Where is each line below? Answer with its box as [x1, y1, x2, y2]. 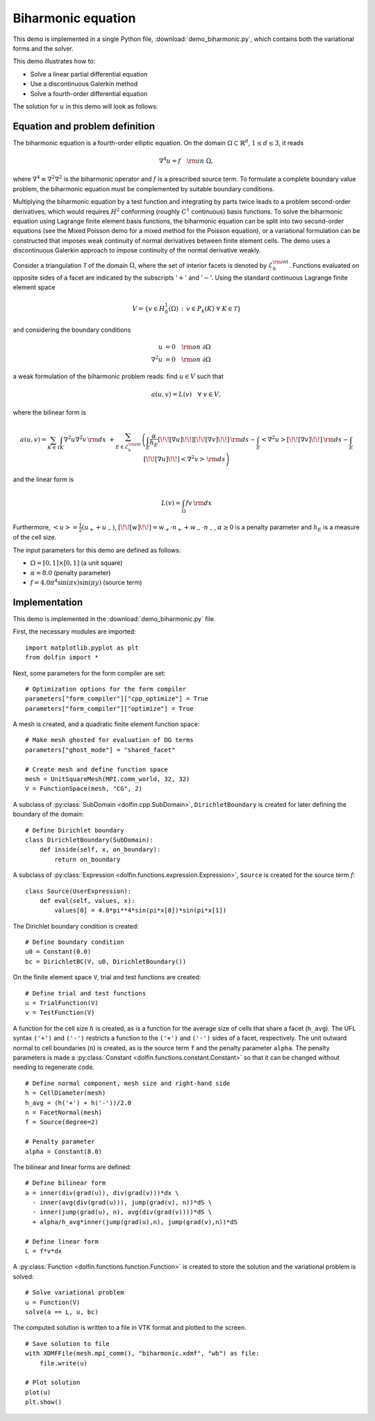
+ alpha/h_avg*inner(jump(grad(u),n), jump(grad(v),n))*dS [32, 1218, 237, 1226]
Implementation [12, 596, 83, 608]
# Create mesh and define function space [25, 765, 168, 773]
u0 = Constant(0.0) [25, 948, 92, 956]
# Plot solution [25, 1379, 81, 1387]
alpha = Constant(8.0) [25, 1148, 103, 1155]
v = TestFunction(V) [25, 1009, 95, 1017]
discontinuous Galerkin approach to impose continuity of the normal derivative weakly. [12, 246, 261, 255]
